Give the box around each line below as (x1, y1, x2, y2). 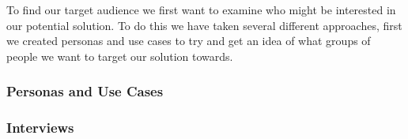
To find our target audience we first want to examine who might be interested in (6, 2, 396, 17)
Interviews (6, 118, 74, 137)
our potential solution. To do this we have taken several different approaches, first (6, 17, 402, 33)
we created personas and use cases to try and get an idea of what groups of (6, 32, 371, 49)
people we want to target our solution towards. (6, 47, 233, 64)
